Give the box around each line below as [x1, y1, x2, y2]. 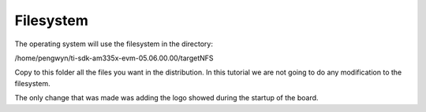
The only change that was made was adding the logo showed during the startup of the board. [14, 93, 319, 103]
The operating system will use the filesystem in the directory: [14, 39, 213, 49]
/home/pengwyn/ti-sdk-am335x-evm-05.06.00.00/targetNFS [14, 53, 214, 63]
